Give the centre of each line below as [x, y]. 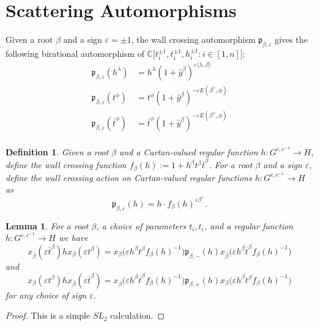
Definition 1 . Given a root [57, 151]
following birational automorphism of [75, 53]
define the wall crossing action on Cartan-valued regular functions [129, 177]
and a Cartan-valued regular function [189, 151]
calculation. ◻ [137, 315]
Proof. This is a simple [48, 315]
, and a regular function [249, 225]
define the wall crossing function [66, 165]
